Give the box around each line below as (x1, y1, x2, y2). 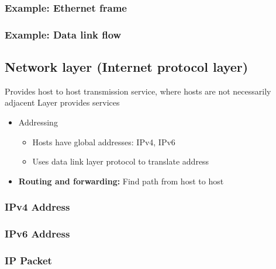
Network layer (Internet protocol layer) (5, 58, 249, 76)
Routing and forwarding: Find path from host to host (18, 174, 224, 187)
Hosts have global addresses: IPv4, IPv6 (32, 135, 175, 148)
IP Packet (5, 253, 52, 268)
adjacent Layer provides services (5, 96, 120, 109)
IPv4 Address (5, 200, 70, 214)
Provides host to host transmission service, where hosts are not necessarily (5, 85, 271, 97)
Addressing (18, 116, 58, 128)
